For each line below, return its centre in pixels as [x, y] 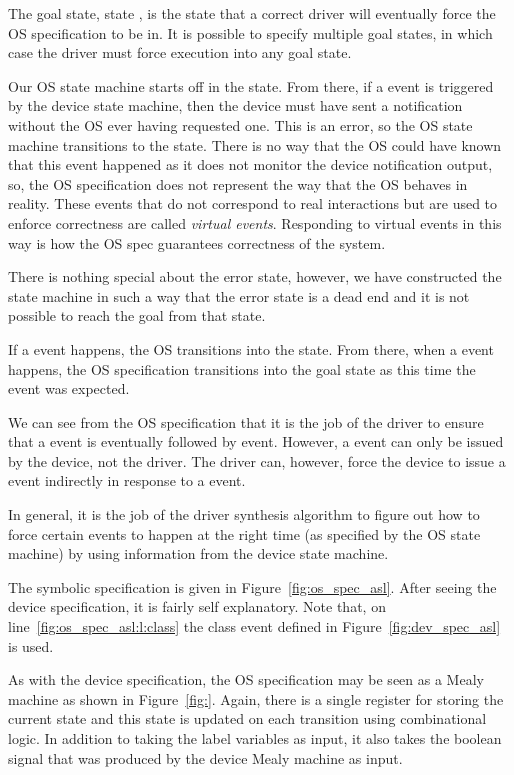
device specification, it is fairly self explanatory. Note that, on [197, 606]
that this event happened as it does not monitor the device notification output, [250, 164]
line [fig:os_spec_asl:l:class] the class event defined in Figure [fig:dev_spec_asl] [254, 626]
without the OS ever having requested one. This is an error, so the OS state [240, 124]
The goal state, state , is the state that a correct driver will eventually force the [252, 13]
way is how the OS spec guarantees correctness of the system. [197, 242]
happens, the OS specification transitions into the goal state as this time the [242, 368]
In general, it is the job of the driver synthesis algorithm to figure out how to [244, 514]
